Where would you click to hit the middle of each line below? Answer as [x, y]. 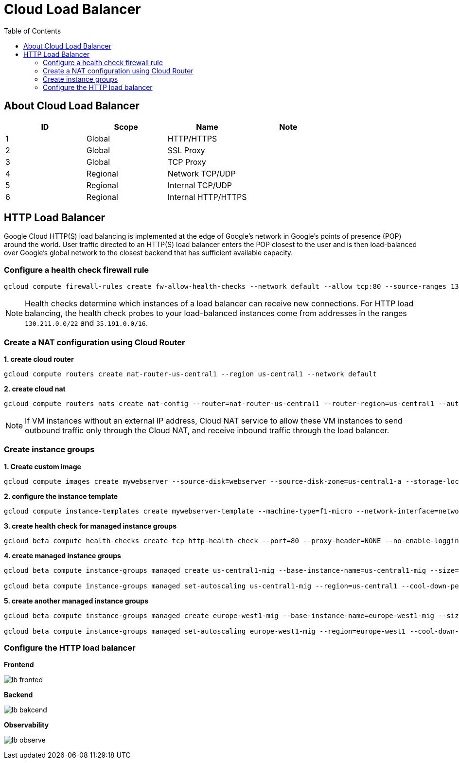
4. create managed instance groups [62, 555]
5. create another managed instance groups [76, 601]
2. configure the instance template [61, 496]
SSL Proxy [186, 150]
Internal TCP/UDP [200, 185]
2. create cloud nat [35, 389]
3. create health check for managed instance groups [90, 526]
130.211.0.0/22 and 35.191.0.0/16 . [87, 323]
